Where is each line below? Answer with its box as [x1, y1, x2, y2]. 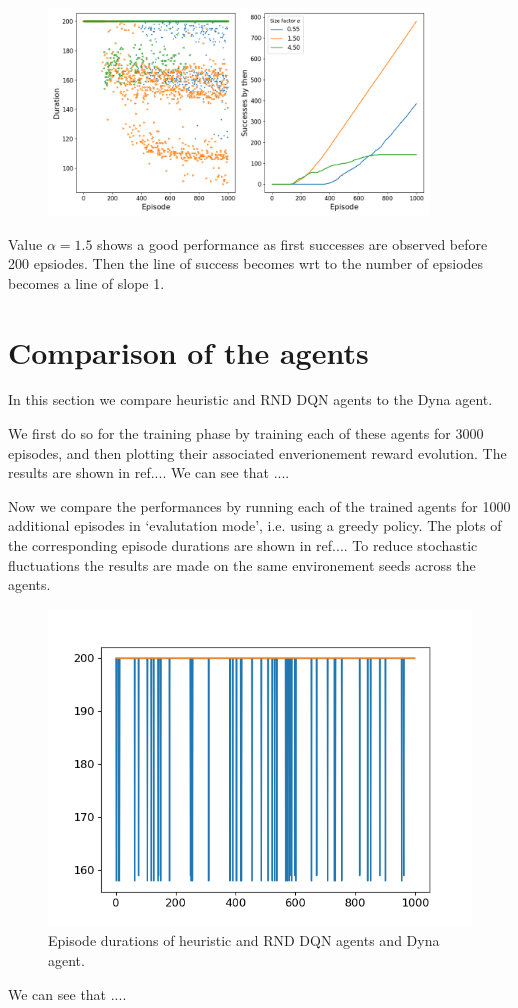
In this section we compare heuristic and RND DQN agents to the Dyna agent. [8, 389, 493, 410]
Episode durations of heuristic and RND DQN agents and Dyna [48, 930, 440, 951]
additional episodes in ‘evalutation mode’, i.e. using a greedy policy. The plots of [8, 515, 502, 536]
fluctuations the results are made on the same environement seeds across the [8, 554, 476, 575]
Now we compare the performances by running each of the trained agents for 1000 [8, 495, 511, 516]
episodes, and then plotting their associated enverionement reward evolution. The [8, 442, 507, 463]
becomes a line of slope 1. [8, 272, 165, 293]
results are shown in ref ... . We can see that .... [8, 462, 290, 483]
